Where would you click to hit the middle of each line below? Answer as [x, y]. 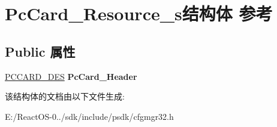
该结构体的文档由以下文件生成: [65, 96]
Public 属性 [40, 51]
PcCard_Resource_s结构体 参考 [139, 13]
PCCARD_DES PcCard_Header [71, 76]
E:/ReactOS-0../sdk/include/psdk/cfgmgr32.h [89, 116]
